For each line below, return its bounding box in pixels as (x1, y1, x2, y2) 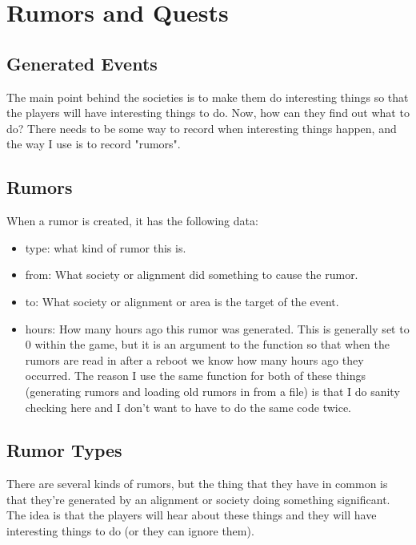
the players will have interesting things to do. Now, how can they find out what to (6, 104, 410, 121)
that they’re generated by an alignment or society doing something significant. (6, 490, 390, 507)
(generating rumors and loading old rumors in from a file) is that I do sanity (25, 382, 400, 399)
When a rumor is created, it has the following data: (6, 212, 258, 229)
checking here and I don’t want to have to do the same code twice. (25, 398, 352, 415)
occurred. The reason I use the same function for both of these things (25, 367, 366, 384)
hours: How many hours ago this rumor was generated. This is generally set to (25, 320, 410, 337)
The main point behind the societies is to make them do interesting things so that (6, 88, 409, 105)
